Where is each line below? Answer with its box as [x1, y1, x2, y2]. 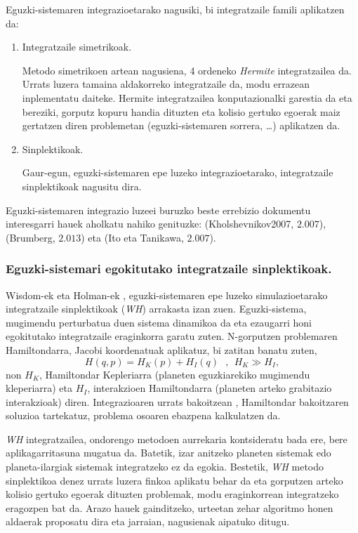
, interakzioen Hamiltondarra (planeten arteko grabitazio [87, 381, 332, 395]
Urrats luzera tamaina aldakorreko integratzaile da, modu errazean [22, 77, 310, 91]
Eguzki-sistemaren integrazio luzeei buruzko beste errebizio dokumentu [6, 202, 311, 217]
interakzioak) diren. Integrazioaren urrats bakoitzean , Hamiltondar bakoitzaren [6, 394, 349, 409]
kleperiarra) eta [6, 381, 73, 395]
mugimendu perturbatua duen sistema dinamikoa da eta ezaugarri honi [6, 315, 312, 329]
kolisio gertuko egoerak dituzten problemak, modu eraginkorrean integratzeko [6, 487, 339, 501]
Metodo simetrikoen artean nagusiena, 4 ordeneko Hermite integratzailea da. [22, 62, 352, 77]
